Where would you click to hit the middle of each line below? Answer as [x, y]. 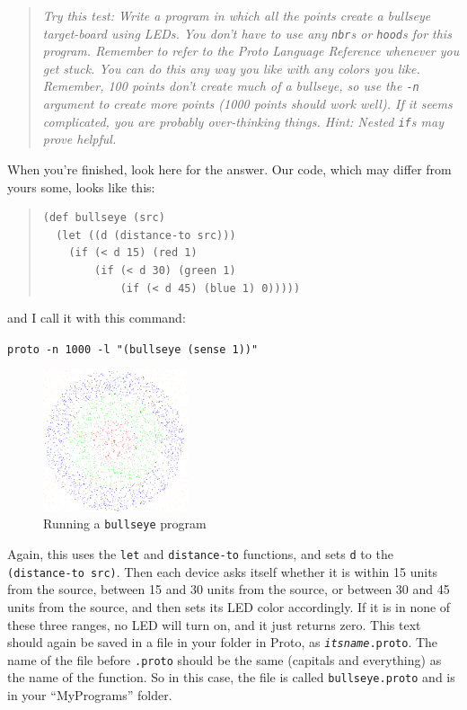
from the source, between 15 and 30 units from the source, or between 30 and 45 [229, 589]
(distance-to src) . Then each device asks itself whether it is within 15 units [223, 571]
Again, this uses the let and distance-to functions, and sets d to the [200, 554]
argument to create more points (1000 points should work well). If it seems [247, 104]
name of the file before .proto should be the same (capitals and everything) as [225, 659]
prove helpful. [79, 139]
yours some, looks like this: [81, 186]
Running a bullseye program [125, 524]
